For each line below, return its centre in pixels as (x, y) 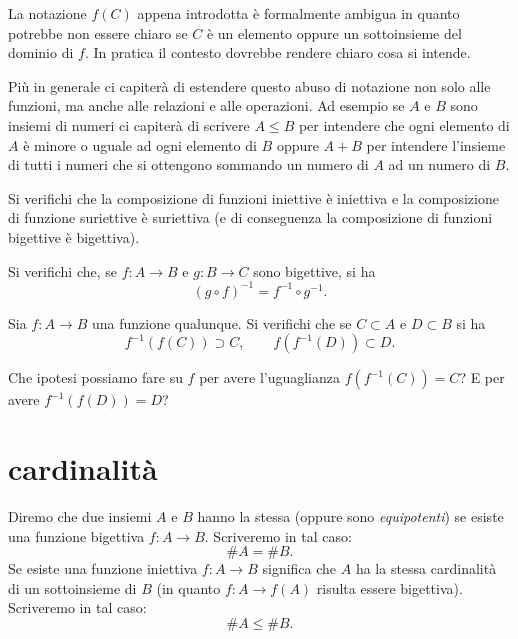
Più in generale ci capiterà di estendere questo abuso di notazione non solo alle (249, 85)
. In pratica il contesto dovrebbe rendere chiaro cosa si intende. (277, 52)
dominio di (41, 52)
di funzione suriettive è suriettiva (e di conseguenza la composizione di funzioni (250, 217)
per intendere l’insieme (436, 144)
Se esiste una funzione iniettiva (103, 568)
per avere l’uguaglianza (270, 377)
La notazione (47, 13)
